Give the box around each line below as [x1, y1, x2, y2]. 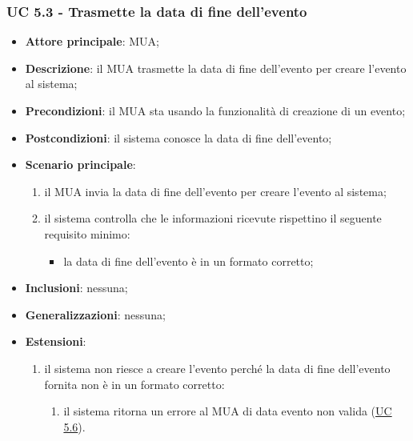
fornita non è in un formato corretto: [44, 375, 225, 392]
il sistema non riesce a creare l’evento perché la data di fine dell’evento [44, 359, 391, 376]
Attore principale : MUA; [25, 33, 159, 50]
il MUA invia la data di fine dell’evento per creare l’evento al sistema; [44, 182, 387, 199]
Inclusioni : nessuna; [25, 279, 128, 296]
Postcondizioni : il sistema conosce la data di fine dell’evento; [25, 129, 332, 146]
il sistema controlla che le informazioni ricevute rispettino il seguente [44, 210, 382, 227]
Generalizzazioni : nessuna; [25, 306, 166, 323]
